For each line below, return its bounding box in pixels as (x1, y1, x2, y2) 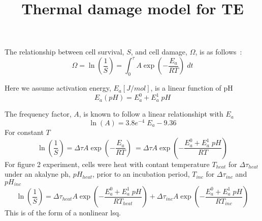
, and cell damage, (130, 46, 187, 57)
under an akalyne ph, (5, 169, 71, 179)
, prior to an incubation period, (92, 169, 190, 179)
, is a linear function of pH (150, 82, 233, 93)
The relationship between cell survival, (5, 46, 124, 57)
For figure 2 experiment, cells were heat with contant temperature (5, 158, 210, 169)
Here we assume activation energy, (5, 82, 111, 93)
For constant (5, 127, 44, 137)
